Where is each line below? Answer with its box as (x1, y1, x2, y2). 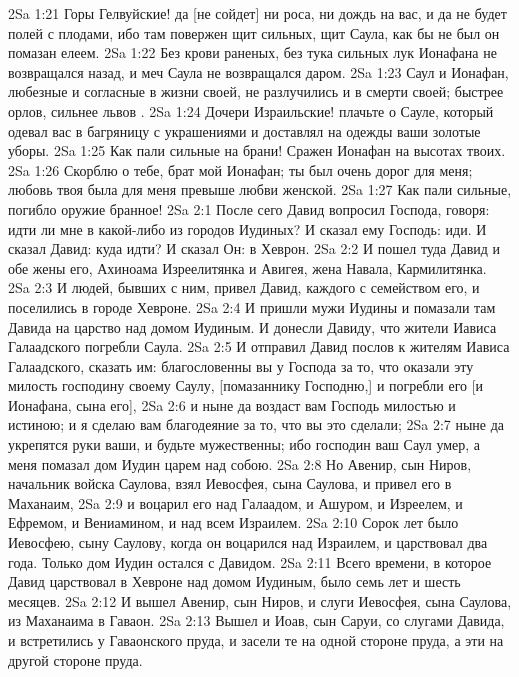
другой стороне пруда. (8, 649, 143, 670)
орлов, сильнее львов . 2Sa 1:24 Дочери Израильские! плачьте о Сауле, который (8, 100, 494, 121)
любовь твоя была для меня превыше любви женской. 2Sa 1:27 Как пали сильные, (8, 179, 512, 200)
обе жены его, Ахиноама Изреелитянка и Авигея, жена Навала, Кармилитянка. (8, 257, 487, 278)
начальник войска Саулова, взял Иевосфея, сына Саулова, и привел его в (8, 473, 452, 494)
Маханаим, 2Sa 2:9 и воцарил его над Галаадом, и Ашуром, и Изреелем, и (8, 492, 463, 513)
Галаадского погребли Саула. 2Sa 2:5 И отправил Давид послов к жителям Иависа (8, 336, 510, 357)
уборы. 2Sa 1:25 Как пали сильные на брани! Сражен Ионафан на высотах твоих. (8, 140, 506, 161)
